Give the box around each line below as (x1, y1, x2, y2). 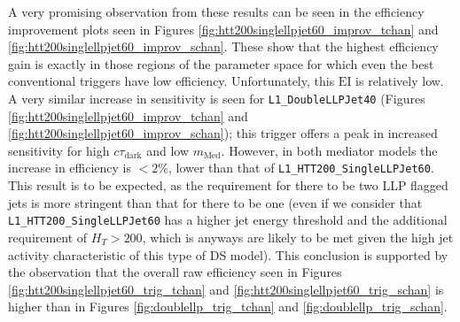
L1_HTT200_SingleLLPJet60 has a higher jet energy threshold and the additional (8, 211, 448, 229)
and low (146, 141, 190, 159)
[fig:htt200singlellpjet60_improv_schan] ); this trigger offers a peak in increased (8, 124, 438, 142)
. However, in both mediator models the (221, 141, 438, 159)
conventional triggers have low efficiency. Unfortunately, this (8, 72, 335, 90)
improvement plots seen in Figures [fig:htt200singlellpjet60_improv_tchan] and (8, 19, 439, 38)
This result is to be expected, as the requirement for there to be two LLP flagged (8, 176, 448, 195)
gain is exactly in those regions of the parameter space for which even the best (8, 54, 434, 73)
